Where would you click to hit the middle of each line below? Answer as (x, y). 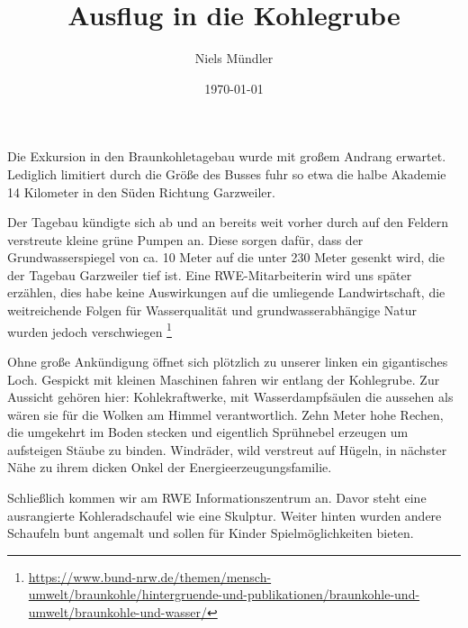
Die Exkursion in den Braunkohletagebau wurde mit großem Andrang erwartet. (227, 156)
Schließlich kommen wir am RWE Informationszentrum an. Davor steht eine (217, 498)
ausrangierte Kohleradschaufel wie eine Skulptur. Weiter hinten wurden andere (225, 515)
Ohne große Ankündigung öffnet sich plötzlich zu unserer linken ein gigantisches (228, 361)
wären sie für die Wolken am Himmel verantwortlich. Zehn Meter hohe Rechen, (225, 414)
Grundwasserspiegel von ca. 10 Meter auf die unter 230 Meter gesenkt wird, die (226, 257)
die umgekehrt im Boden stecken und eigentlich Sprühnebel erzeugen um (208, 432)
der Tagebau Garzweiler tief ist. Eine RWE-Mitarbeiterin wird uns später (210, 274)
